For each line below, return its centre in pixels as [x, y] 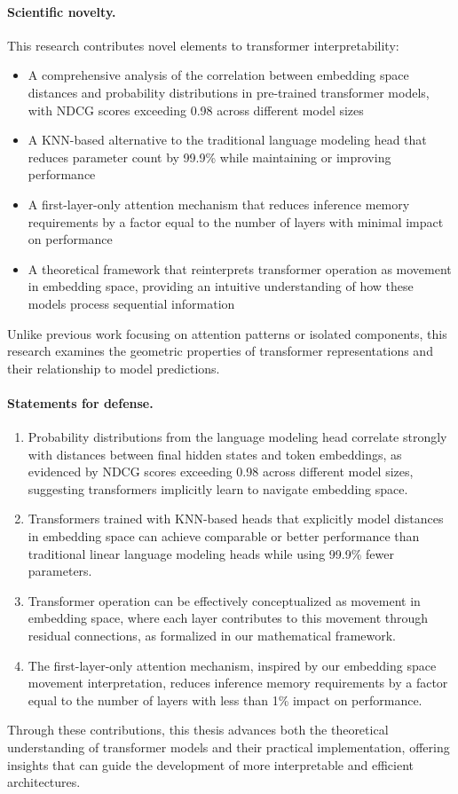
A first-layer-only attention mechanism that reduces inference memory [219, 204]
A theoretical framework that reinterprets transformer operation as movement [240, 268]
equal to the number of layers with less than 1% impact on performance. [225, 700]
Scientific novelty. [62, 11]
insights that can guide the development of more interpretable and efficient [210, 764]
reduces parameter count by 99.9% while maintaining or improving [209, 157]
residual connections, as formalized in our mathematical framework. [212, 636]
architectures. [44, 782]
